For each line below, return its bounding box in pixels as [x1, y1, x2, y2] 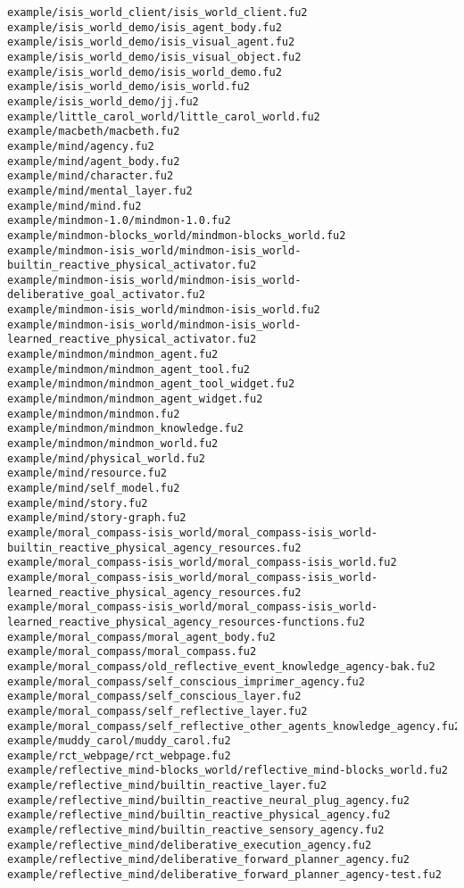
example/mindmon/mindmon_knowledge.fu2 [7, 422, 244, 436]
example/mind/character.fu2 [7, 170, 174, 183]
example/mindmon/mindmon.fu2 [7, 407, 180, 420]
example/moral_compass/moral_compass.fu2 [7, 645, 257, 659]
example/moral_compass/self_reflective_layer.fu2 [7, 704, 308, 718]
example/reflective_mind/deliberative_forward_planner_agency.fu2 [7, 853, 410, 867]
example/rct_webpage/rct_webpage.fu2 [7, 749, 231, 762]
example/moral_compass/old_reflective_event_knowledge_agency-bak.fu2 [7, 660, 435, 673]
